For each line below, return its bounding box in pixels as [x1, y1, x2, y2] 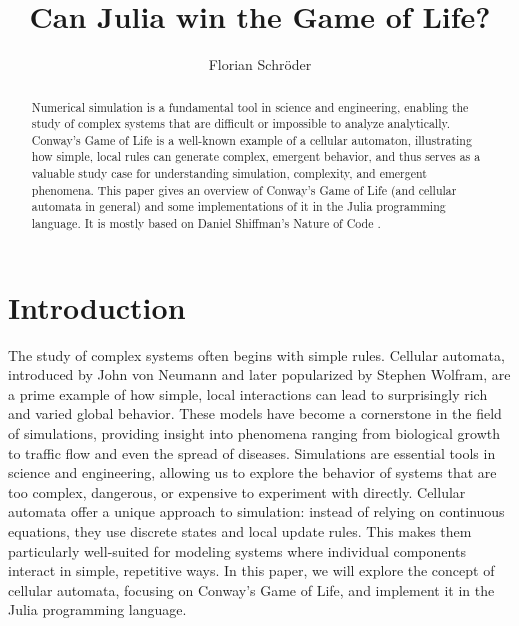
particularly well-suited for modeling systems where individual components [8, 540, 466, 561]
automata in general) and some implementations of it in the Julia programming [31, 198, 446, 215]
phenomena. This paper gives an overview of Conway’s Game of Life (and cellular [31, 181, 457, 198]
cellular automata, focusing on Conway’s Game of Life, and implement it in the [8, 579, 495, 600]
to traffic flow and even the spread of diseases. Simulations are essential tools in [8, 442, 496, 463]
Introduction [8, 286, 186, 327]
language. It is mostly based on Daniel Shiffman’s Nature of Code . [31, 215, 381, 232]
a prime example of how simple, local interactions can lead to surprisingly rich [8, 383, 488, 404]
